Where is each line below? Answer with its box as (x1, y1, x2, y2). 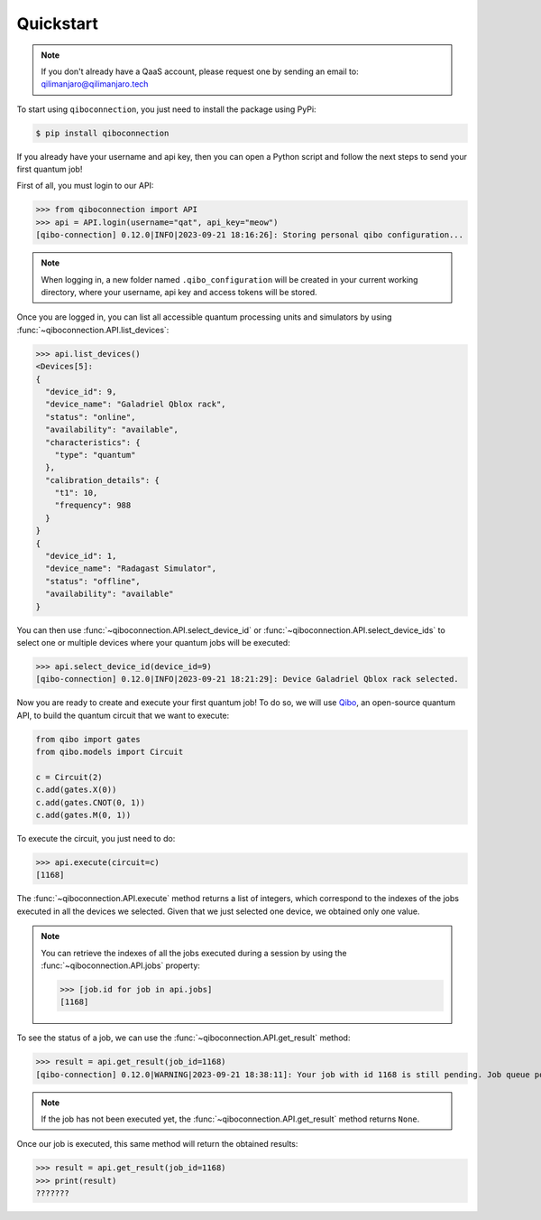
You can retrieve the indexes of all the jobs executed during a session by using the (41, 947, 347, 958)
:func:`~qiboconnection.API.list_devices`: (16, 324, 170, 335)
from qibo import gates (35, 734, 142, 744)
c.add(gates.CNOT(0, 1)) (35, 797, 146, 807)
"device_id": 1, (45, 551, 117, 562)
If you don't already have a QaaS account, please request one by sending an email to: (41, 66, 360, 77)
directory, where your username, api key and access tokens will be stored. (41, 287, 317, 297)
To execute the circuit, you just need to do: (16, 834, 176, 844)
